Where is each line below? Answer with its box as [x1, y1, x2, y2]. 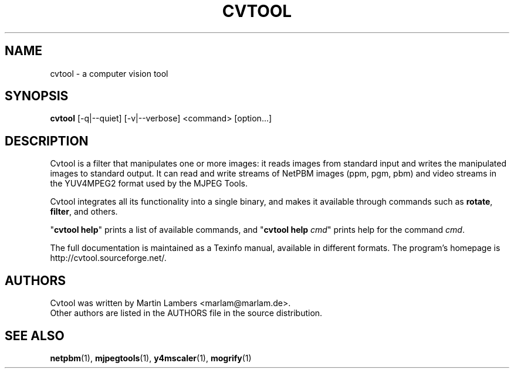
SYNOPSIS [5, 89, 69, 104]
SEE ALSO [5, 328, 65, 343]
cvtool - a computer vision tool [50, 68, 168, 79]
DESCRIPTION [5, 133, 89, 148]
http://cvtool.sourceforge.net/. [50, 253, 167, 263]
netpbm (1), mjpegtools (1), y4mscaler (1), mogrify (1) [50, 352, 252, 363]
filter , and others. [50, 206, 118, 217]
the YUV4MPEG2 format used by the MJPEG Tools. [50, 178, 248, 189]
